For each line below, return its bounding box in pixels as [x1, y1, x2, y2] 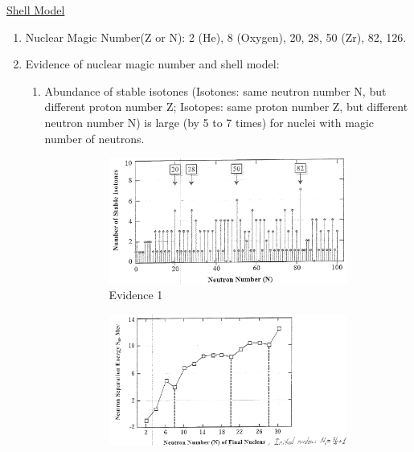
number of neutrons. [44, 129, 145, 146]
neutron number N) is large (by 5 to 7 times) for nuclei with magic [44, 113, 374, 130]
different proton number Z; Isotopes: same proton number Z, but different [44, 98, 408, 115]
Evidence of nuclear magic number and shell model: [25, 55, 280, 72]
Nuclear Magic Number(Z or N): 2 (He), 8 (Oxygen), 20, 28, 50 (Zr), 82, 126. [25, 28, 407, 45]
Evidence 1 [109, 286, 163, 303]
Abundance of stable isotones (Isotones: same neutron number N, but [44, 82, 387, 99]
